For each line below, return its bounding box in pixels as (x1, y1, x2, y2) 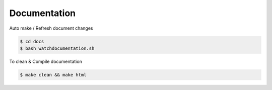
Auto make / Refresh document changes (9, 25, 93, 31)
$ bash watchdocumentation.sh (20, 45, 95, 51)
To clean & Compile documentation (9, 58, 83, 64)
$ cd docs (20, 38, 44, 44)
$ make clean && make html (20, 72, 87, 77)
